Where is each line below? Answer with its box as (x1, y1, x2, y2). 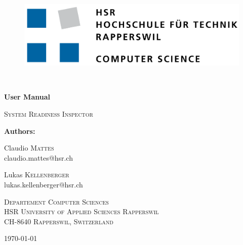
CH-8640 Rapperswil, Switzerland (4, 216, 113, 226)
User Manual (4, 91, 50, 102)
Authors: (4, 125, 35, 136)
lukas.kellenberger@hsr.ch (4, 179, 83, 190)
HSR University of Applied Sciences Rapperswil (4, 206, 159, 217)
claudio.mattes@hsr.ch (4, 152, 73, 163)
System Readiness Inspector (4, 109, 93, 119)
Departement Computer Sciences (4, 196, 109, 207)
